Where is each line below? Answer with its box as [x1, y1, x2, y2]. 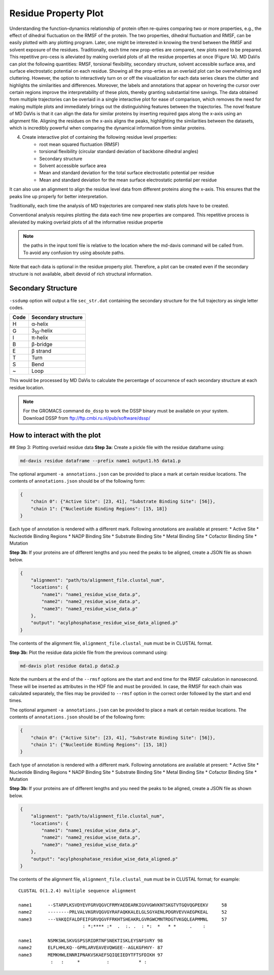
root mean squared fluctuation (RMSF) [39, 141, 120, 147]
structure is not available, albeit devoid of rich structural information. [9, 271, 153, 277]
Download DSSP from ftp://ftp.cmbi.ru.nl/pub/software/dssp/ [23, 415, 151, 421]
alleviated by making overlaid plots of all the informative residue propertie [9, 219, 163, 225]
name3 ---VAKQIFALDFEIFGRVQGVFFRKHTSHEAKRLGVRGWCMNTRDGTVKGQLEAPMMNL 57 [18, 916, 227, 922]
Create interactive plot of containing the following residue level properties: [22, 134, 178, 140]
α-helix [31, 321, 49, 328]
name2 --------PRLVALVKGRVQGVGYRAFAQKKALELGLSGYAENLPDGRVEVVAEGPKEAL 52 [18, 909, 227, 915]
